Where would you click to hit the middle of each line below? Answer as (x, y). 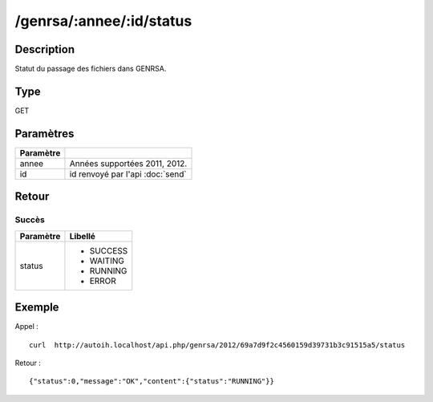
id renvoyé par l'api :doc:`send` (128, 174)
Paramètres (45, 134)
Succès (30, 220)
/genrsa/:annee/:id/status (103, 21)
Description (45, 49)
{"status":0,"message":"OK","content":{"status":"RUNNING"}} (152, 382)
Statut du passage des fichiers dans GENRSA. (91, 69)
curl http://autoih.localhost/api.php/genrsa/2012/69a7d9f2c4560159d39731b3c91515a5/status (217, 345)
